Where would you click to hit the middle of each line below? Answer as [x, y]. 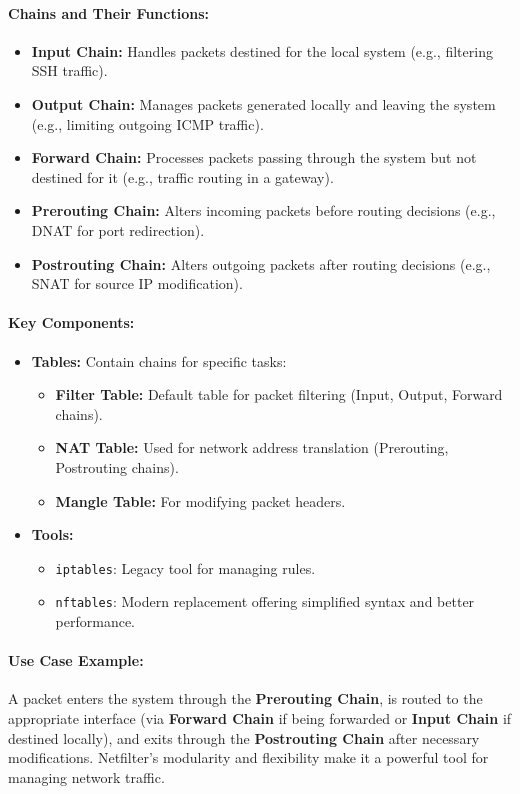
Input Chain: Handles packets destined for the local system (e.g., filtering [262, 50]
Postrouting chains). [117, 466]
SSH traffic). [69, 70]
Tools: [52, 534]
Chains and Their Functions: [108, 12]
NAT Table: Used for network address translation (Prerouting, [252, 447]
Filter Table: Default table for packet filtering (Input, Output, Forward [279, 394]
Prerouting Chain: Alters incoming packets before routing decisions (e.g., [263, 210]
